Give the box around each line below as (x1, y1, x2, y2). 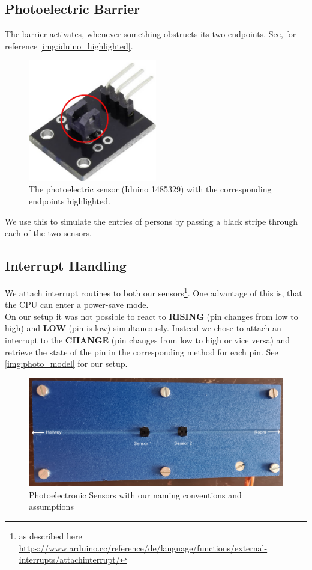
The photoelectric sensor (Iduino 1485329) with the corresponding (29, 183, 272, 195)
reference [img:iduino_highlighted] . (5, 39, 133, 52)
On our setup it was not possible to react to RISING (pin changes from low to (5, 310, 298, 322)
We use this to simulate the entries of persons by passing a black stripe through (5, 215, 298, 227)
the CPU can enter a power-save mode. (5, 298, 149, 311)
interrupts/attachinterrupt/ (19, 553, 120, 566)
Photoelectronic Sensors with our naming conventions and (29, 488, 242, 501)
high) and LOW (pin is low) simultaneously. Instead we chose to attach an (5, 322, 281, 334)
